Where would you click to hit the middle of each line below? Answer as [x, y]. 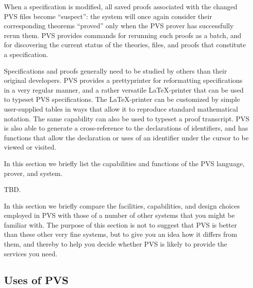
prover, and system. [33, 173]
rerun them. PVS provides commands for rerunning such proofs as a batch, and [123, 35]
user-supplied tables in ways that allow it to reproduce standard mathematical [121, 108]
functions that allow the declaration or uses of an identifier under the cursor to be [126, 137]
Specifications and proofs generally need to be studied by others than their [116, 70]
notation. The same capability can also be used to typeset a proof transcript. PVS [127, 118]
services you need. [31, 253]
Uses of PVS [36, 279]
